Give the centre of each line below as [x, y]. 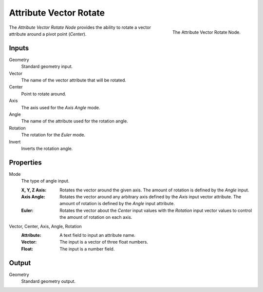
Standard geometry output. [48, 281]
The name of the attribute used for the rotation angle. [75, 121]
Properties [25, 162]
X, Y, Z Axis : [34, 190]
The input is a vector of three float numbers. [104, 242]
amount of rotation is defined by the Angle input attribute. [117, 204]
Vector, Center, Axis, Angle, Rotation [46, 226]
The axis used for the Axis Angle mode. [61, 107]
